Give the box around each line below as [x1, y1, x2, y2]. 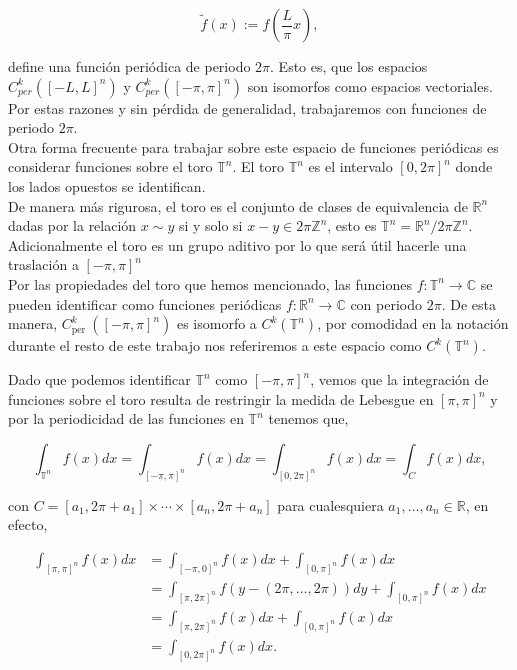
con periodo [350, 293, 423, 314]
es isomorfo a [176, 313, 257, 334]
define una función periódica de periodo [8, 56, 251, 76]
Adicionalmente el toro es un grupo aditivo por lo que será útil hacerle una [8, 234, 467, 255]
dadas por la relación [8, 215, 137, 236]
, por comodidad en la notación [317, 313, 509, 334]
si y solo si [178, 215, 243, 236]
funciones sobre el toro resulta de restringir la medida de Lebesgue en [8, 388, 434, 409]
